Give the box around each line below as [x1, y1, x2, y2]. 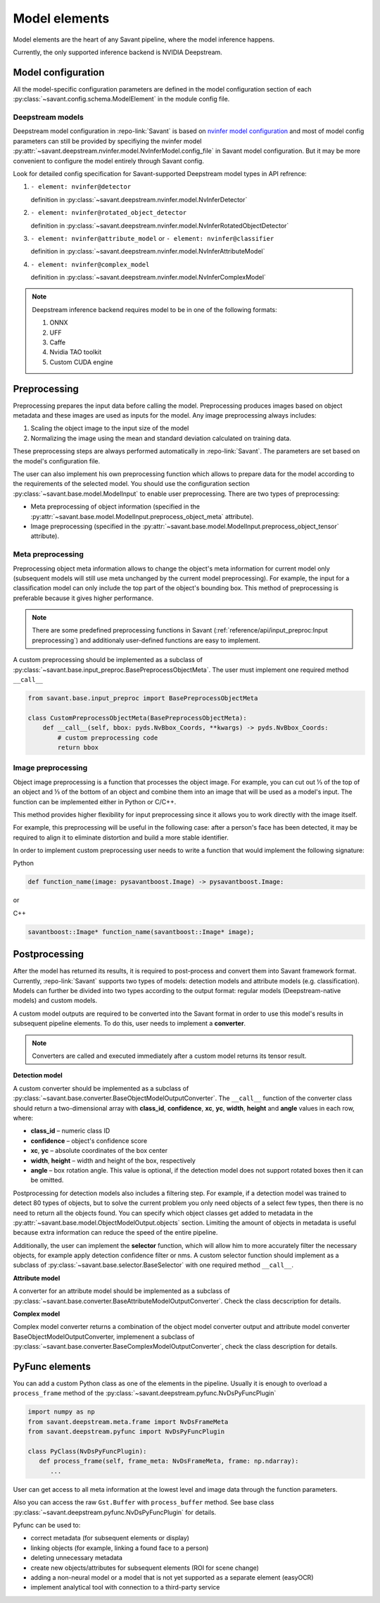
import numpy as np [27, 1408, 95, 1416]
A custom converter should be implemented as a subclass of [13, 1084, 189, 1092]
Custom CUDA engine [49, 358, 113, 366]
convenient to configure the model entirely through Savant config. [13, 156, 204, 165]
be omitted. [30, 1176, 64, 1185]
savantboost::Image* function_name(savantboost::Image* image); [27, 928, 255, 936]
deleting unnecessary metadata [30, 1554, 123, 1562]
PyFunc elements [13, 1361, 91, 1373]
